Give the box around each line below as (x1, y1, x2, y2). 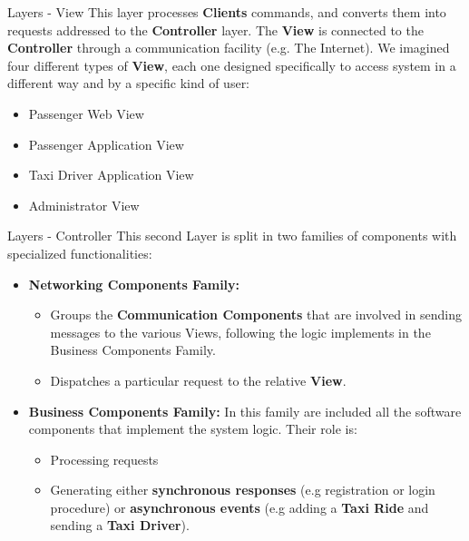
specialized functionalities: (7, 243, 152, 262)
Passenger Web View (28, 103, 144, 123)
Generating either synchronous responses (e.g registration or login (50, 480, 435, 499)
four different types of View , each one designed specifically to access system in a (7, 55, 456, 74)
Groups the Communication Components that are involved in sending (50, 305, 462, 324)
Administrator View (28, 195, 140, 214)
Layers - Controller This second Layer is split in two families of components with (7, 226, 457, 245)
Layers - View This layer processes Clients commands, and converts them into (7, 3, 446, 21)
